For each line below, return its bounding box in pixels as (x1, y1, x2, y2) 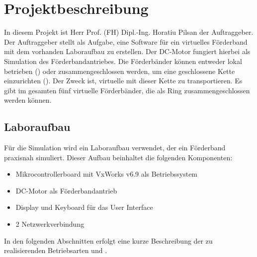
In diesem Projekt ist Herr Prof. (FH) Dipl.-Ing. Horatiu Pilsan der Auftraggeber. (4, 27, 254, 37)
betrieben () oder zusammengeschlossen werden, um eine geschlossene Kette (4, 65, 235, 76)
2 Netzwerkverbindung (15, 219, 85, 229)
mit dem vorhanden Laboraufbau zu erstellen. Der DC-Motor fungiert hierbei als (4, 46, 251, 57)
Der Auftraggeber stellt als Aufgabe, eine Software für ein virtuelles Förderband (4, 36, 248, 47)
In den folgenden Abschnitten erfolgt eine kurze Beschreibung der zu (4, 235, 213, 246)
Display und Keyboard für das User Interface (15, 202, 153, 212)
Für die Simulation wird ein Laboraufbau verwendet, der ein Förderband (4, 142, 226, 153)
